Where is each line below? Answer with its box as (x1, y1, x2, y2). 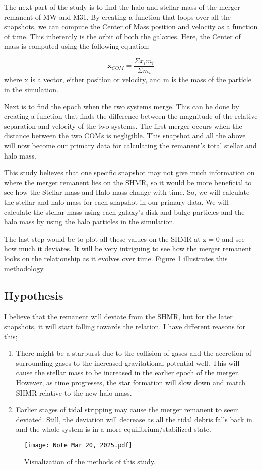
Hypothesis (4, 287, 63, 303)
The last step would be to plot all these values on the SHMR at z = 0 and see (4, 233, 245, 244)
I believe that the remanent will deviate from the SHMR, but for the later (4, 311, 233, 322)
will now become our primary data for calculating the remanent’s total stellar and (4, 140, 257, 151)
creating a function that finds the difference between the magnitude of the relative (4, 111, 258, 121)
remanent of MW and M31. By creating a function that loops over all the (4, 11, 231, 22)
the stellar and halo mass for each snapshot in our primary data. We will (4, 197, 229, 207)
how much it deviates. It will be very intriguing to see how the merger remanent (4, 243, 252, 254)
